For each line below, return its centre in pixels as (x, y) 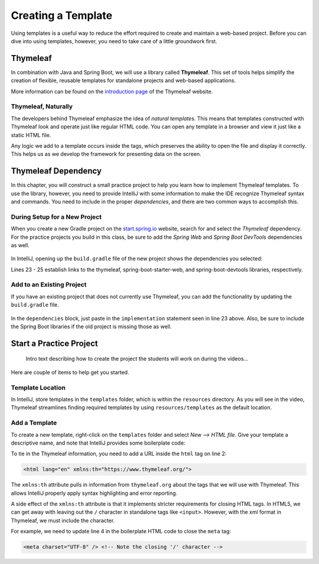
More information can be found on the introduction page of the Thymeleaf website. (112, 91)
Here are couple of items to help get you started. (70, 372)
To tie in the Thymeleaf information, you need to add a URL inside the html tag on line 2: (119, 454)
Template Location (38, 387)
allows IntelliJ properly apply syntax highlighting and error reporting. (94, 493)
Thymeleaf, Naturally (42, 106)
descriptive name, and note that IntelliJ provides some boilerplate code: (98, 443)
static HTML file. (31, 135)
